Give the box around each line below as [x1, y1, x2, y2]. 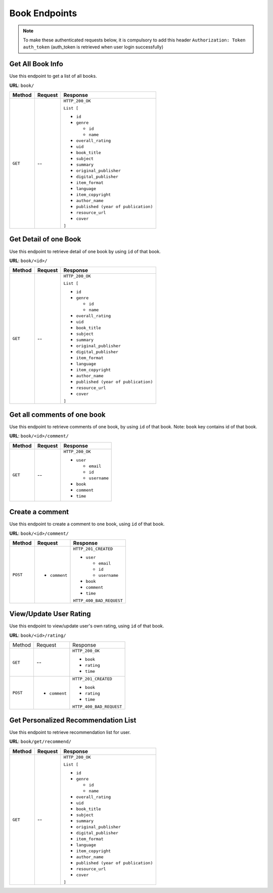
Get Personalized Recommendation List [9, 716, 136, 724]
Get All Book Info [9, 60, 63, 68]
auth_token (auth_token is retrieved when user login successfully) [23, 44, 164, 50]
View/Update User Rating [9, 610, 91, 618]
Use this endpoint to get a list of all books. [9, 73, 97, 79]
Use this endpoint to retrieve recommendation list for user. [9, 729, 131, 735]
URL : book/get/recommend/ [9, 738, 72, 745]
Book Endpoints [9, 8, 77, 19]
